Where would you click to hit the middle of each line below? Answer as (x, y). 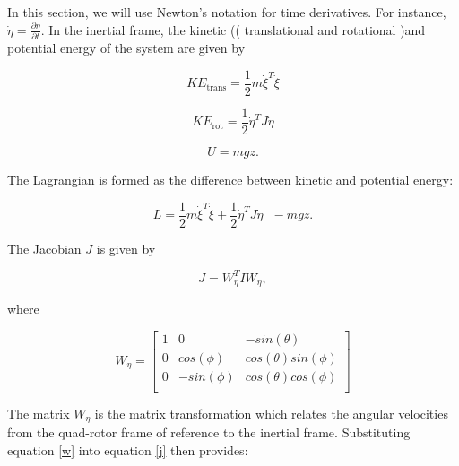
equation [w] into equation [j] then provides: (128, 449)
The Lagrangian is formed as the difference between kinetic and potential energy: (230, 179)
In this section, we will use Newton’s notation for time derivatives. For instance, (227, 12)
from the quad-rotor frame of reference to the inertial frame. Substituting (209, 432)
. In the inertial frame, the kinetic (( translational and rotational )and (233, 29)
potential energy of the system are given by (126, 48)
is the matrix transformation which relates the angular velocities (271, 413)
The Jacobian (44, 248)
